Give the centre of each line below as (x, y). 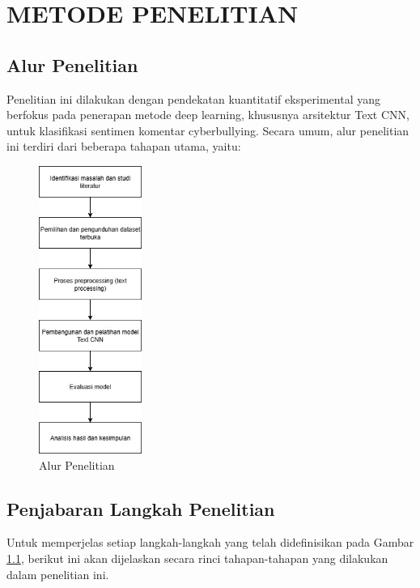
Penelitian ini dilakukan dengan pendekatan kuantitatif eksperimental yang (194, 98)
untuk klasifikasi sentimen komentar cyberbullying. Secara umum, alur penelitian (208, 130)
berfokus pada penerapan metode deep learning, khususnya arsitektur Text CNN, (208, 115)
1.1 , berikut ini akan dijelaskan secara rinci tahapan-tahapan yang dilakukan (197, 558)
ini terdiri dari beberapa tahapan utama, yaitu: (124, 146)
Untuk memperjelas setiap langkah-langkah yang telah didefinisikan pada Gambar (210, 542)
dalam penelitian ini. (58, 574)
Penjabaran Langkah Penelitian (141, 508)
